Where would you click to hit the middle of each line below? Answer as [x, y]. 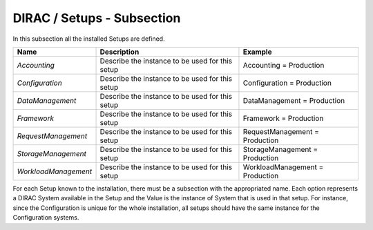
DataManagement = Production [294, 100]
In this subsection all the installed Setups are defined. [89, 39]
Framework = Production [283, 118]
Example [257, 52]
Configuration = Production [287, 83]
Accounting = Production [284, 65]
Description [119, 52]
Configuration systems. [46, 218]
